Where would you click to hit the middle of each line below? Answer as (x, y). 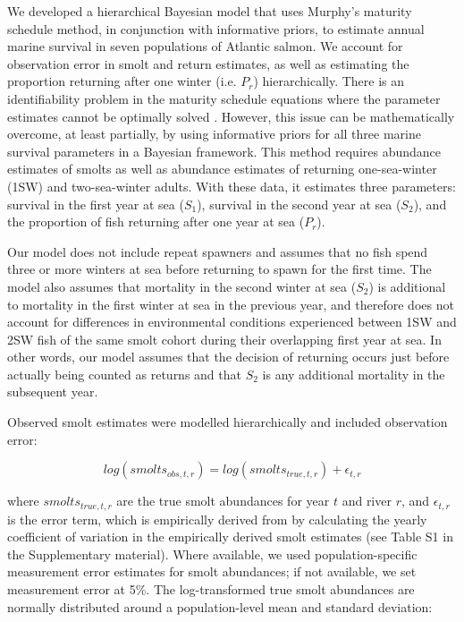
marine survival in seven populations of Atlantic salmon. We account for (205, 46)
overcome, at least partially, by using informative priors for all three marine (214, 134)
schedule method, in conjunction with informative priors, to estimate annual (216, 28)
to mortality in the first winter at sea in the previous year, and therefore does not (231, 304)
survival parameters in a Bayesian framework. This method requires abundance (224, 151)
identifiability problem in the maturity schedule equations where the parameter (224, 98)
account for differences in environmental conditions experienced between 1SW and (232, 322)
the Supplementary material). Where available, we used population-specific (212, 554)
